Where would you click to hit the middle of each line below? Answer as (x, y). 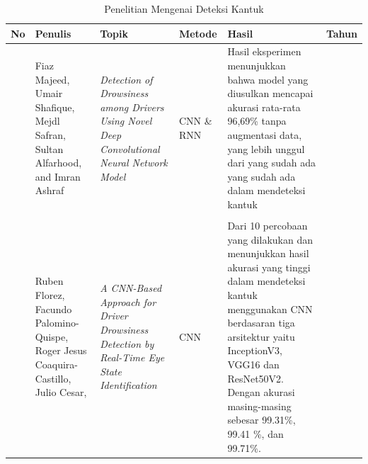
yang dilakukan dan (270, 239)
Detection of (126, 79)
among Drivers (132, 107)
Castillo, (53, 378)
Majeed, (52, 79)
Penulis (53, 33)
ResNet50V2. (255, 378)
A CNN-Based (131, 288)
